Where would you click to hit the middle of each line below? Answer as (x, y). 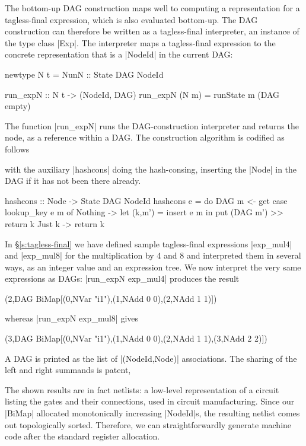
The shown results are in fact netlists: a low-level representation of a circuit (142, 389)
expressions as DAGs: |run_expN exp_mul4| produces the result (122, 278)
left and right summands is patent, (68, 370)
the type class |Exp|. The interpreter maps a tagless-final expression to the (140, 42)
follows (17, 149)
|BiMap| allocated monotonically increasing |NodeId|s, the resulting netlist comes (152, 413)
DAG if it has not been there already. (73, 181)
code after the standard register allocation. (82, 436)
